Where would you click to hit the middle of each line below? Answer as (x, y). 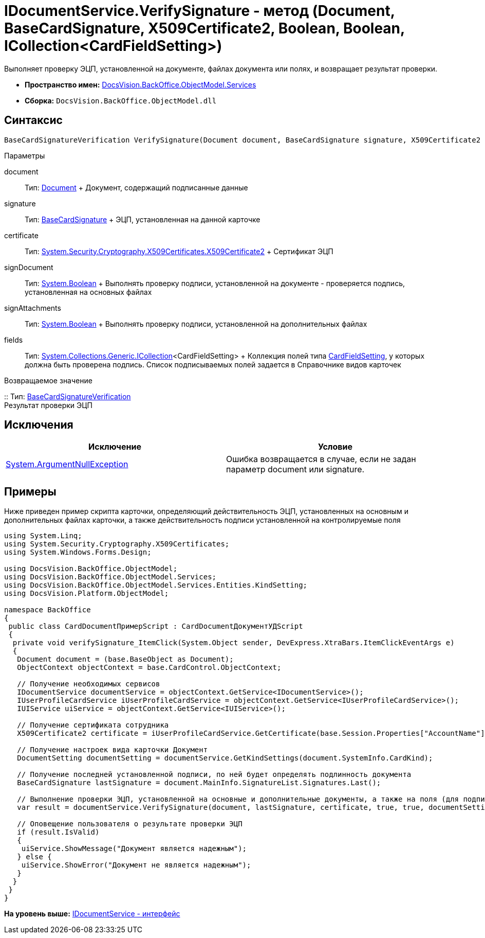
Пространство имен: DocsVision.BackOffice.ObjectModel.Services (141, 84)
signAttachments (33, 308)
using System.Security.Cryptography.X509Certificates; (117, 544)
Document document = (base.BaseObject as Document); (125, 659)
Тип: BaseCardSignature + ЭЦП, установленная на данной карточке (143, 219)
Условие (335, 447)
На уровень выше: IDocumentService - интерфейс (92, 914)
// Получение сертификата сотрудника (93, 725)
